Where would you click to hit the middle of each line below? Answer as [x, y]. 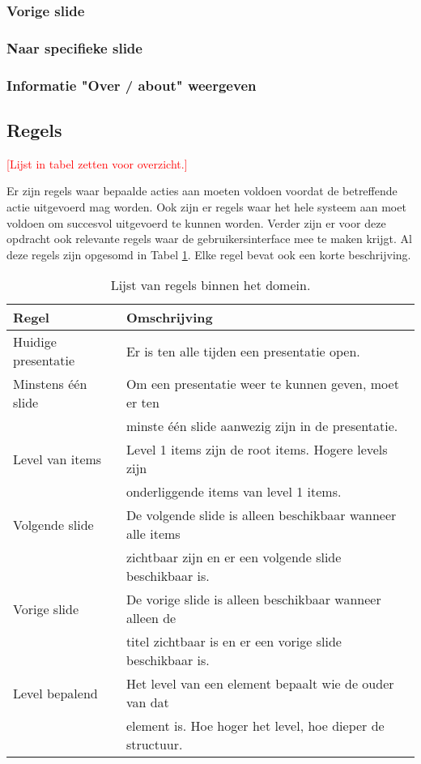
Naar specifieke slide [74, 47]
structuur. [154, 745]
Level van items [57, 459]
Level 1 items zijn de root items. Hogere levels [257, 450]
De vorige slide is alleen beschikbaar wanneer [253, 600]
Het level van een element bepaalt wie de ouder [260, 684]
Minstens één [50, 384]
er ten [142, 403]
